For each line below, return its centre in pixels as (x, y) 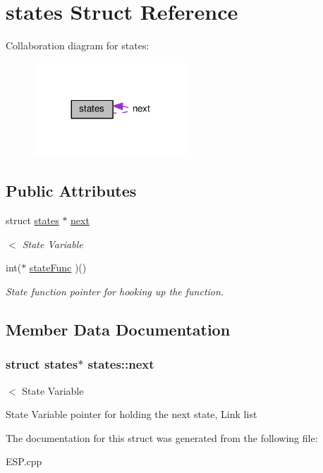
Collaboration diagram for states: (78, 45)
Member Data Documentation (118, 329)
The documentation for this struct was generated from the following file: (162, 437)
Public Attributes (71, 191)
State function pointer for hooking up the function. (115, 291)
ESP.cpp (24, 461)
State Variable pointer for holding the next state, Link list (132, 414)
